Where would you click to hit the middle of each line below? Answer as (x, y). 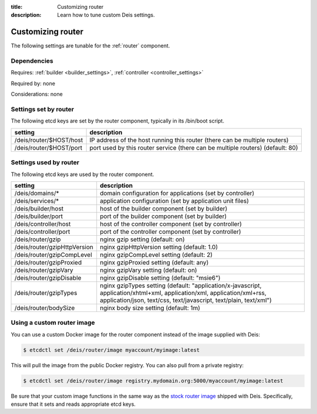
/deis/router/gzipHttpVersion (54, 247)
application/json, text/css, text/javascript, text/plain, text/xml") (186, 300)
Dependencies (32, 61)
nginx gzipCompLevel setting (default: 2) (156, 254)
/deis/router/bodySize (45, 308)
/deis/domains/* (37, 193)
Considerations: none (37, 94)
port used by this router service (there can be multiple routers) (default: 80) (194, 148)
